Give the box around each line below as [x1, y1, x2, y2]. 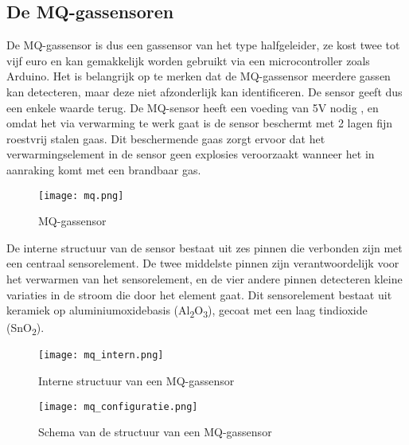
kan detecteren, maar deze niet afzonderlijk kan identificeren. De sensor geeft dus [6, 83, 403, 100]
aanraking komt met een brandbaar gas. [6, 161, 201, 178]
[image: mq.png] [38, 189, 124, 201]
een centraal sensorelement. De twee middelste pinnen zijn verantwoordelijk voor [6, 255, 399, 271]
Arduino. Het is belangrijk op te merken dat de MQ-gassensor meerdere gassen [6, 68, 391, 84]
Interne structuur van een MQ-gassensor [38, 373, 235, 389]
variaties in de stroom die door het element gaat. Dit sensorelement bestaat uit [6, 286, 392, 303]
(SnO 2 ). [6, 319, 45, 338]
